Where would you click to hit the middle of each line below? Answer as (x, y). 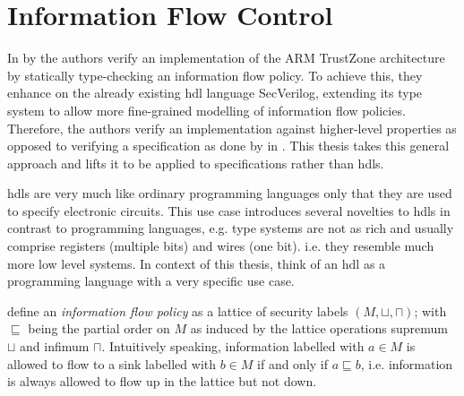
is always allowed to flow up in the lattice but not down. (162, 381)
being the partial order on (99, 328)
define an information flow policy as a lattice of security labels (178, 310)
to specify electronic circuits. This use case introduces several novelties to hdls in (229, 210)
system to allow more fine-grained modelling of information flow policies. (206, 110)
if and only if (293, 363)
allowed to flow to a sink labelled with (112, 363)
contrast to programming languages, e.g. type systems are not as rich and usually (231, 228)
